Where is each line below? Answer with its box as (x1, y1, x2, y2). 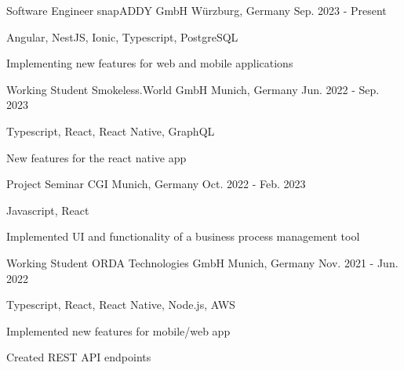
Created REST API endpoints (6, 349, 151, 365)
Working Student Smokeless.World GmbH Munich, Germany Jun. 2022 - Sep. (6, 81, 380, 97)
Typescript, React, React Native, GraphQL (6, 122, 215, 139)
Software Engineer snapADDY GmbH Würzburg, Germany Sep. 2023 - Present (6, 2, 387, 18)
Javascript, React (6, 201, 89, 218)
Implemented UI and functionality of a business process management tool (6, 228, 360, 245)
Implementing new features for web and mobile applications (6, 55, 293, 71)
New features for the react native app (6, 149, 187, 165)
